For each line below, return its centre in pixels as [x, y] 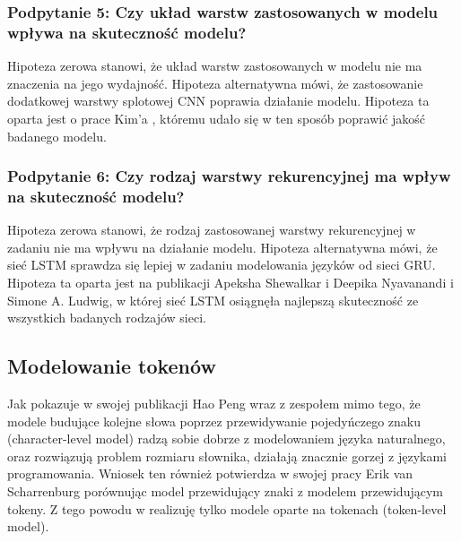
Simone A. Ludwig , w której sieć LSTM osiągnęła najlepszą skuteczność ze [213, 300]
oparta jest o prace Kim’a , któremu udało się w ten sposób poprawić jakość [217, 118]
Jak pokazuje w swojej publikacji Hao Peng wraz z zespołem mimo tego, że [214, 404]
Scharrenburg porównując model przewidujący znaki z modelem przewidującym [225, 490]
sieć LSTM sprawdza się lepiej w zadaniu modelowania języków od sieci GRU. [222, 265]
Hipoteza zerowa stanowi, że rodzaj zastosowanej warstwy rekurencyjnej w [212, 230]
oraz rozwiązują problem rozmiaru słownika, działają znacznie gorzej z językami [227, 456]
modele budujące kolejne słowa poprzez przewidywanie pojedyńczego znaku [214, 421]
